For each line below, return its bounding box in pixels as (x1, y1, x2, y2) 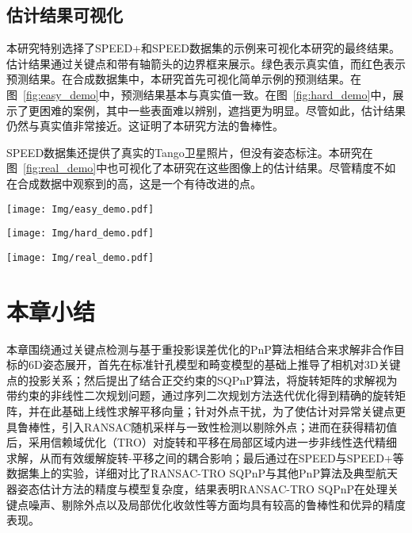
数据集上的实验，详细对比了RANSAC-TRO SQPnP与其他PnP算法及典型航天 (6, 465, 398, 481)
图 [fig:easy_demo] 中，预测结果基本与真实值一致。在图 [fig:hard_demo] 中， (6, 86, 393, 102)
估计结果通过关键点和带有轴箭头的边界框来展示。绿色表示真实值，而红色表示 (6, 55, 406, 71)
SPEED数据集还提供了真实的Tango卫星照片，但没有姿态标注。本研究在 (6, 144, 373, 160)
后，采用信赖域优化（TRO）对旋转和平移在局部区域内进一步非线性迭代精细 (6, 434, 397, 451)
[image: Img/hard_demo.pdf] (6, 228, 154, 240)
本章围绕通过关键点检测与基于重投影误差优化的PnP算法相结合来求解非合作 (6, 340, 394, 357)
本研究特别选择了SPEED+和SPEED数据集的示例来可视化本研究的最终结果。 (6, 40, 401, 56)
